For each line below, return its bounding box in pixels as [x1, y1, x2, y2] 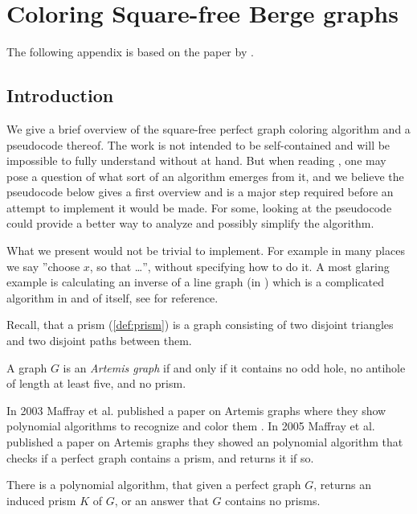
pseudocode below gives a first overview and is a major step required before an [6, 183, 394, 200]
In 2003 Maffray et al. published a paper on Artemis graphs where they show [6, 401, 386, 418]
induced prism [6, 491, 76, 508]
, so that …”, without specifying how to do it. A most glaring [89, 257, 390, 274]
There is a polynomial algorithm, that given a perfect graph [6, 476, 301, 493]
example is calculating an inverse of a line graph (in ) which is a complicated [6, 273, 385, 290]
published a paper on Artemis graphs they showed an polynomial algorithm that [6, 434, 403, 450]
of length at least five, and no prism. [6, 375, 186, 392]
